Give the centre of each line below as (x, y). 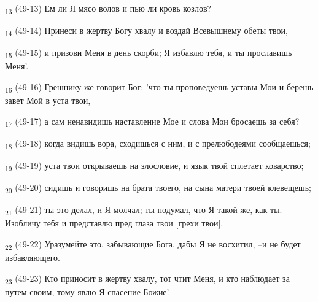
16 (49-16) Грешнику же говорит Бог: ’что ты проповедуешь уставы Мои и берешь (159, 87)
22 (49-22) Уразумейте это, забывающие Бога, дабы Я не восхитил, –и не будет (153, 244)
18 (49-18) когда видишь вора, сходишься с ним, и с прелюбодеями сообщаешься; (158, 144)
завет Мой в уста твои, (48, 100)
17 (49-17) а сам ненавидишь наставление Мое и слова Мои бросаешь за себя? (152, 122)
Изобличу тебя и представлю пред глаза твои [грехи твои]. (114, 223)
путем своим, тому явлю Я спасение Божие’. (88, 291)
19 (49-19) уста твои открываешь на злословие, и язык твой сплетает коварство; (154, 166)
